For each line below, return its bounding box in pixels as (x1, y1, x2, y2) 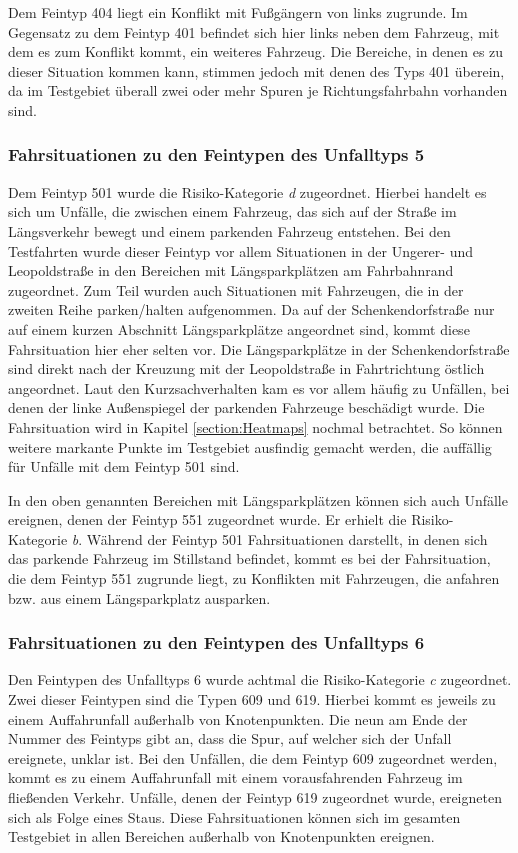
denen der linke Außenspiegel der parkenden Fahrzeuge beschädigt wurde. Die (8, 397, 485, 418)
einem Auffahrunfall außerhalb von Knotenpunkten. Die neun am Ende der (8, 708, 468, 729)
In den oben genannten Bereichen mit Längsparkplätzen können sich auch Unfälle (8, 489, 508, 510)
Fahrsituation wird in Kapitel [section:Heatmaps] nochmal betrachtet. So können (8, 416, 503, 437)
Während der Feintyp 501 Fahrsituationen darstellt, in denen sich (86, 528, 488, 549)
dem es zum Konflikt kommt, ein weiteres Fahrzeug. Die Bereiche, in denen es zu (8, 41, 504, 62)
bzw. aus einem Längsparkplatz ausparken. (8, 587, 271, 608)
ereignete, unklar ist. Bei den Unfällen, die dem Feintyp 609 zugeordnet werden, (8, 747, 498, 768)
